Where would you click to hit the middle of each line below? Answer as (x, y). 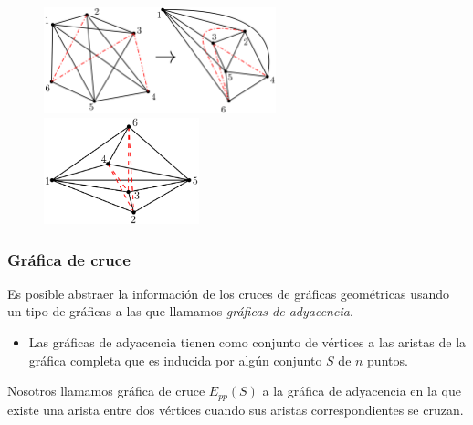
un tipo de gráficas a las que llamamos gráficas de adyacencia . (180, 311)
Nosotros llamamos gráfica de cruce (106, 391)
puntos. (388, 360)
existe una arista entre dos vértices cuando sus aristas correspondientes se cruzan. (236, 409)
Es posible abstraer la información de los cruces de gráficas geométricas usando (229, 293)
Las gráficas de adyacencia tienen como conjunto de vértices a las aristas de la (247, 342)
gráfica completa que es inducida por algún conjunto (175, 360)
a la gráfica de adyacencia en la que (362, 391)
